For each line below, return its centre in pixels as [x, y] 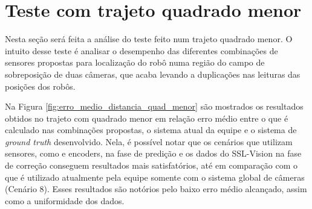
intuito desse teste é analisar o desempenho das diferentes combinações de [141, 50]
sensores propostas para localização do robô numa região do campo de [135, 62]
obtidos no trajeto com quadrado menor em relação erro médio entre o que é [147, 118]
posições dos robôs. [40, 86]
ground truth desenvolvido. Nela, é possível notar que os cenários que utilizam [149, 141]
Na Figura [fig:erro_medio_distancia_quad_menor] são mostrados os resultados [154, 106]
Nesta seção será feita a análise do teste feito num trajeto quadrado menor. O [149, 39]
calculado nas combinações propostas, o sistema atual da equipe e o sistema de [151, 130]
